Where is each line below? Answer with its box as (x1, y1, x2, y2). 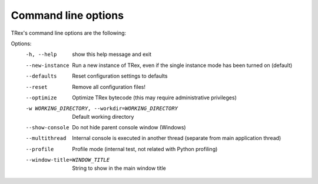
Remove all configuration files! (72, 83, 145, 91)
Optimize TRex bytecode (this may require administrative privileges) (72, 94, 237, 101)
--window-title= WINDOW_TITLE (25, 156, 110, 163)
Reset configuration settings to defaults (72, 72, 168, 79)
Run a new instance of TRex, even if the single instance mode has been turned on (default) (72, 62, 293, 69)
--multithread (25, 135, 67, 142)
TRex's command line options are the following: (11, 29, 127, 36)
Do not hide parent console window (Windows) (72, 124, 186, 131)
